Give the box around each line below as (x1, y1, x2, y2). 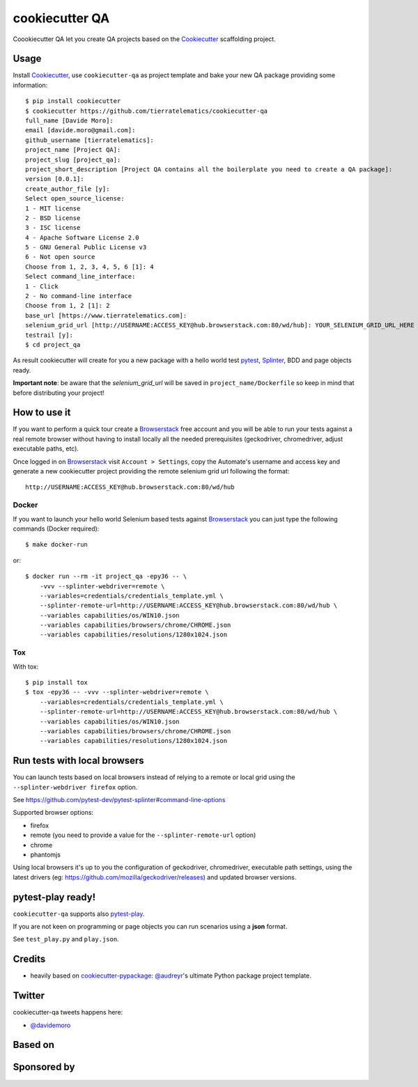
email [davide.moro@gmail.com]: (25, 126, 136, 134)
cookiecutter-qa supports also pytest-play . (13, 909, 145, 918)
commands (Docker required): (13, 524, 100, 533)
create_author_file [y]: (25, 185, 110, 193)
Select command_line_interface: (25, 272, 136, 281)
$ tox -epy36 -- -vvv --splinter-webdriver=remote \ (25, 688, 209, 696)
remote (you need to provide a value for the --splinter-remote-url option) (30, 831, 256, 839)
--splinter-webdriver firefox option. (13, 783, 138, 791)
